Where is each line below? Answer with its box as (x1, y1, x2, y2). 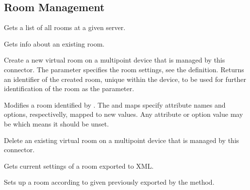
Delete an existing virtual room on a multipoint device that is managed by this (4, 135, 239, 145)
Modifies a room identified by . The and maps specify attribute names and (4, 99, 226, 110)
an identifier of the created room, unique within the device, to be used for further (4, 74, 246, 84)
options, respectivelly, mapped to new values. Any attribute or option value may (4, 109, 243, 119)
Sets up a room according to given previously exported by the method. (4, 177, 215, 187)
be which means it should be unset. (4, 118, 109, 128)
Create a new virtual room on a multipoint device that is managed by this (4, 55, 225, 65)
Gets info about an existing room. (4, 38, 105, 48)
